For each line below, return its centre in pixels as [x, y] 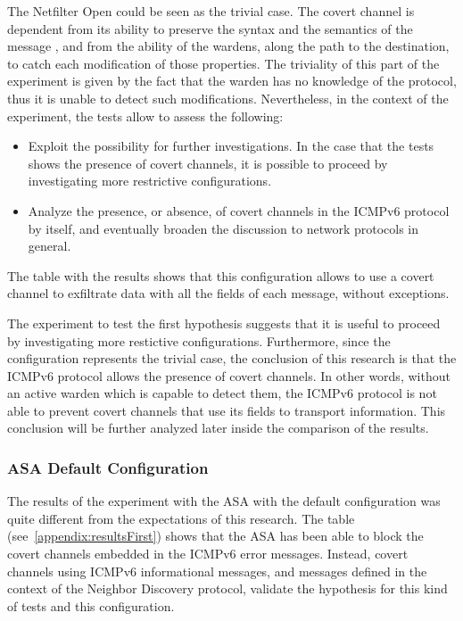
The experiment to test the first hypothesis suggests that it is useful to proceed [224, 323]
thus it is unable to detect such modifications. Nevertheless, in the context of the [228, 98]
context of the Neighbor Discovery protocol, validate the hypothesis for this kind [227, 588]
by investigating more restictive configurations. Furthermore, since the [199, 340]
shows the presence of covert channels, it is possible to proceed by [208, 163]
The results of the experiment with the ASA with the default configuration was [224, 501]
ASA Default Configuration [108, 467]
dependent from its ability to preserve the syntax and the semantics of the [210, 28]
